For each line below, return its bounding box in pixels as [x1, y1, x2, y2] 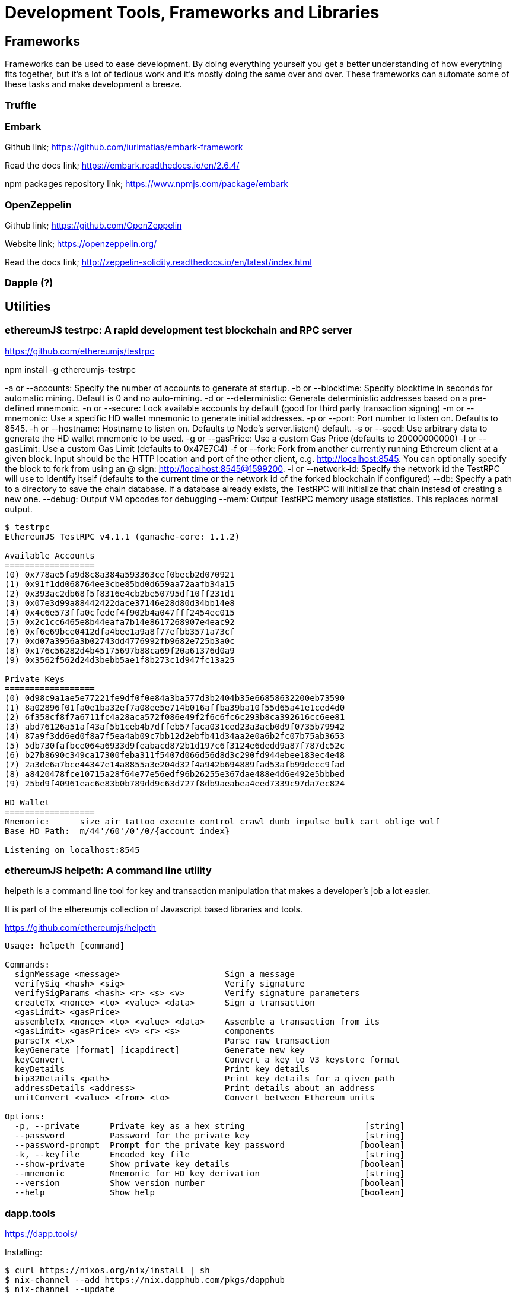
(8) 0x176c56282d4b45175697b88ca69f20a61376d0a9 [5, 645, 235, 655]
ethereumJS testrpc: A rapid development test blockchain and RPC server [5, 324, 353, 337]
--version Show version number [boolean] [14, 1178, 405, 1188]
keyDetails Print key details [14, 1064, 310, 1074]
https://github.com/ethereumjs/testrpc [5, 345, 155, 356]
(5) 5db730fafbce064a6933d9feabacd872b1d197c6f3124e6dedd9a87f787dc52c [5, 740, 345, 750]
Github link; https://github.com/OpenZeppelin [5, 220, 182, 231]
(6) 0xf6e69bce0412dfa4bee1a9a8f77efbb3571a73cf [5, 626, 235, 636]
